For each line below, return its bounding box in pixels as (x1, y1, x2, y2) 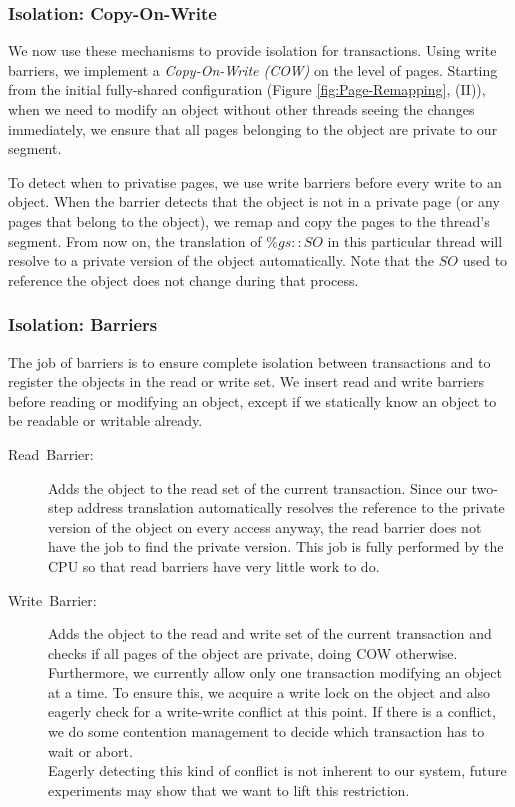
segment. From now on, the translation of (8, 230, 262, 251)
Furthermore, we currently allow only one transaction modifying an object (48, 662, 502, 683)
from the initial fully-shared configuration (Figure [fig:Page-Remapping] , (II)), (8, 79, 486, 100)
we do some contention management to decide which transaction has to (48, 721, 485, 742)
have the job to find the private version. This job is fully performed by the (48, 536, 504, 557)
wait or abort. (48, 740, 133, 761)
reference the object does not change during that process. (8, 269, 359, 290)
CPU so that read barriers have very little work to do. (48, 555, 380, 576)
